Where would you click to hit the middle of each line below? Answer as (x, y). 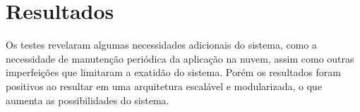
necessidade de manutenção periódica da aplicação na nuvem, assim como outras (180, 58)
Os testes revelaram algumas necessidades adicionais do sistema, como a (161, 45)
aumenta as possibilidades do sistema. (88, 100)
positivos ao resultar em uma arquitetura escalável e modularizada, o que (164, 86)
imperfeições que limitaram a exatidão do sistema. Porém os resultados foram (173, 72)
